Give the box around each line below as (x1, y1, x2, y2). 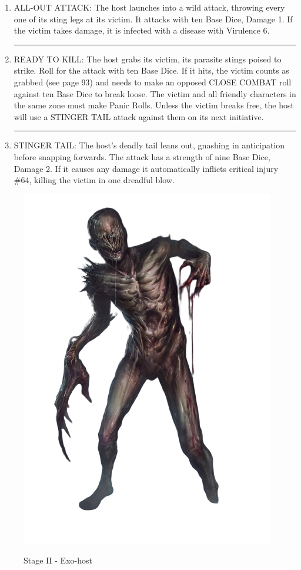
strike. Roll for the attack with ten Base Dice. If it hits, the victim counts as (14, 64, 289, 77)
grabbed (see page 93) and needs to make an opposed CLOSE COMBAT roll (14, 75, 292, 88)
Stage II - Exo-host (24, 554, 92, 566)
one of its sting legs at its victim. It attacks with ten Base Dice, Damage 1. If (14, 12, 293, 25)
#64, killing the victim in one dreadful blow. (14, 174, 175, 186)
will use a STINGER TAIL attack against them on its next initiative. (14, 110, 264, 122)
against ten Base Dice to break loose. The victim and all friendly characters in (14, 87, 296, 100)
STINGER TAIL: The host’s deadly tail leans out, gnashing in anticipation (14, 139, 285, 151)
